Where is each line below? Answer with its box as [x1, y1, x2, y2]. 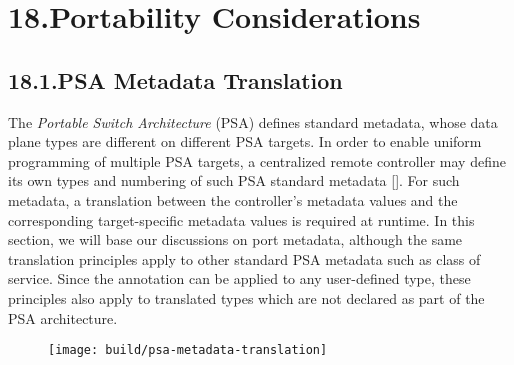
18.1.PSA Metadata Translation [8, 64, 343, 95]
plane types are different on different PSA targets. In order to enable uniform [8, 131, 482, 152]
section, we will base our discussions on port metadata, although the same [8, 229, 463, 250]
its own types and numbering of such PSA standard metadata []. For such [8, 170, 460, 191]
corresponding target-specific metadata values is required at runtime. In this [8, 209, 475, 230]
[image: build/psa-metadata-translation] [48, 343, 328, 358]
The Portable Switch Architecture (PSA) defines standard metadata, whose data [8, 111, 498, 132]
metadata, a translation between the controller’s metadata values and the [8, 189, 458, 210]
